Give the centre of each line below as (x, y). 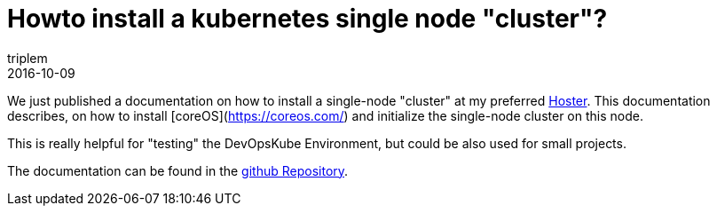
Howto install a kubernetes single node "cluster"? (307, 19)
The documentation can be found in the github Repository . (178, 170)
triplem (28, 58)
